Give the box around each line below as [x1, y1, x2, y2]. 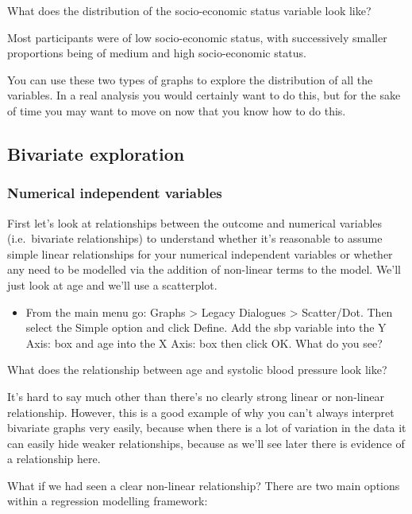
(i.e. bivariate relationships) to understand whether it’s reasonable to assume [7, 230, 383, 247]
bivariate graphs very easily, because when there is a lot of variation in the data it [7, 419, 406, 436]
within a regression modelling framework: [7, 493, 208, 509]
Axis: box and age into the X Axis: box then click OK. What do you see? [25, 334, 383, 351]
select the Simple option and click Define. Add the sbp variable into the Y [25, 319, 387, 336]
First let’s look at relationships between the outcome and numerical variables [7, 214, 383, 231]
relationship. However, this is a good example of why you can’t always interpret [7, 403, 395, 420]
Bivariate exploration [7, 141, 185, 165]
